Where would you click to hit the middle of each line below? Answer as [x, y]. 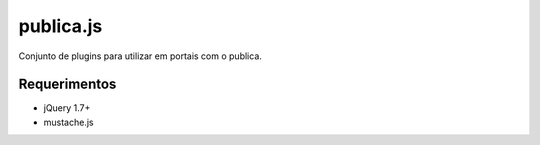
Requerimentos [67, 84]
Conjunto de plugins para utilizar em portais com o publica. [140, 56]
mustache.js [68, 122]
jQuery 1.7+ [67, 108]
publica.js [60, 26]
